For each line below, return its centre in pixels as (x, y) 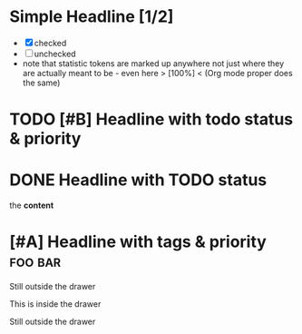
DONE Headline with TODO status (138, 180)
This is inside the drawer (55, 304)
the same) (41, 83)
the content (32, 205)
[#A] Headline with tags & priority (138, 242)
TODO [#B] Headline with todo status (151, 119)
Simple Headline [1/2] (92, 17)
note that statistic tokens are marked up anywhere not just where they (153, 63)
